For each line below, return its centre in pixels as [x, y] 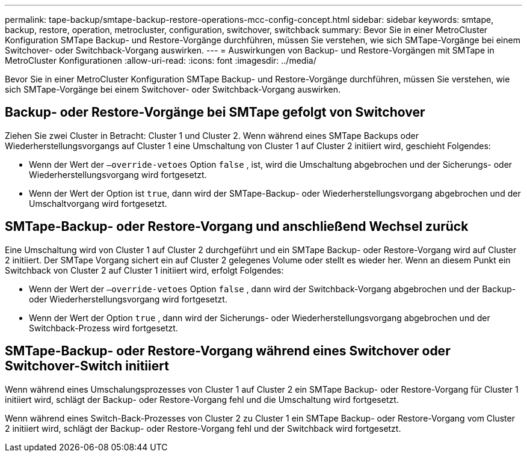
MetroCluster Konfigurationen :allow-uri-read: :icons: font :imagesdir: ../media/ [161, 60]
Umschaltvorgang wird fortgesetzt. [98, 203]
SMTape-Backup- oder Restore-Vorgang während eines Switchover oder [228, 351]
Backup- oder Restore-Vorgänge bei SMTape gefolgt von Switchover [215, 112]
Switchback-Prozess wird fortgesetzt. [103, 328]
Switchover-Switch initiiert [87, 366]
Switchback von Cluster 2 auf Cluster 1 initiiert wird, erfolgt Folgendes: [144, 270]
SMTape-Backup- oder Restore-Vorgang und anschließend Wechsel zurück [237, 227]
